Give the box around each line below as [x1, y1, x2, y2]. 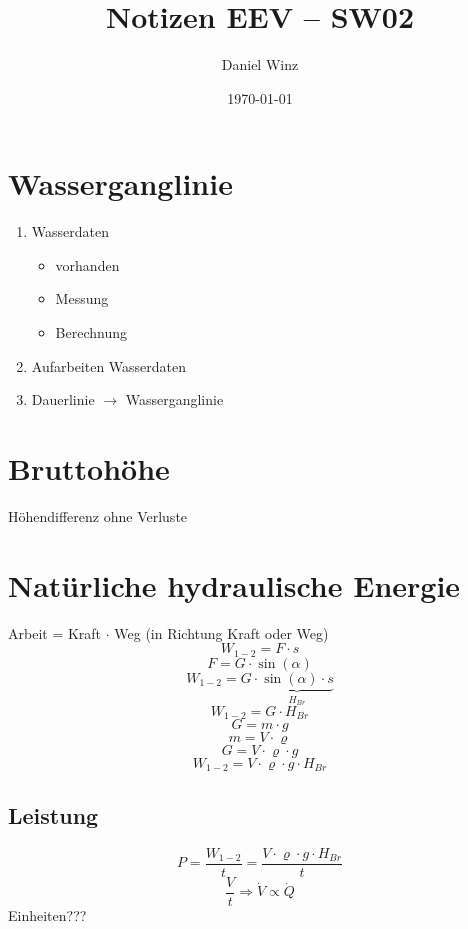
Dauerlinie [31, 389, 95, 410]
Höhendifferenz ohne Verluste [8, 505, 188, 526]
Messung [55, 288, 109, 309]
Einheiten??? [8, 904, 87, 925]
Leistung [8, 799, 99, 830]
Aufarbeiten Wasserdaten [31, 355, 187, 376]
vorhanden [55, 254, 120, 275]
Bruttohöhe [8, 448, 170, 488]
